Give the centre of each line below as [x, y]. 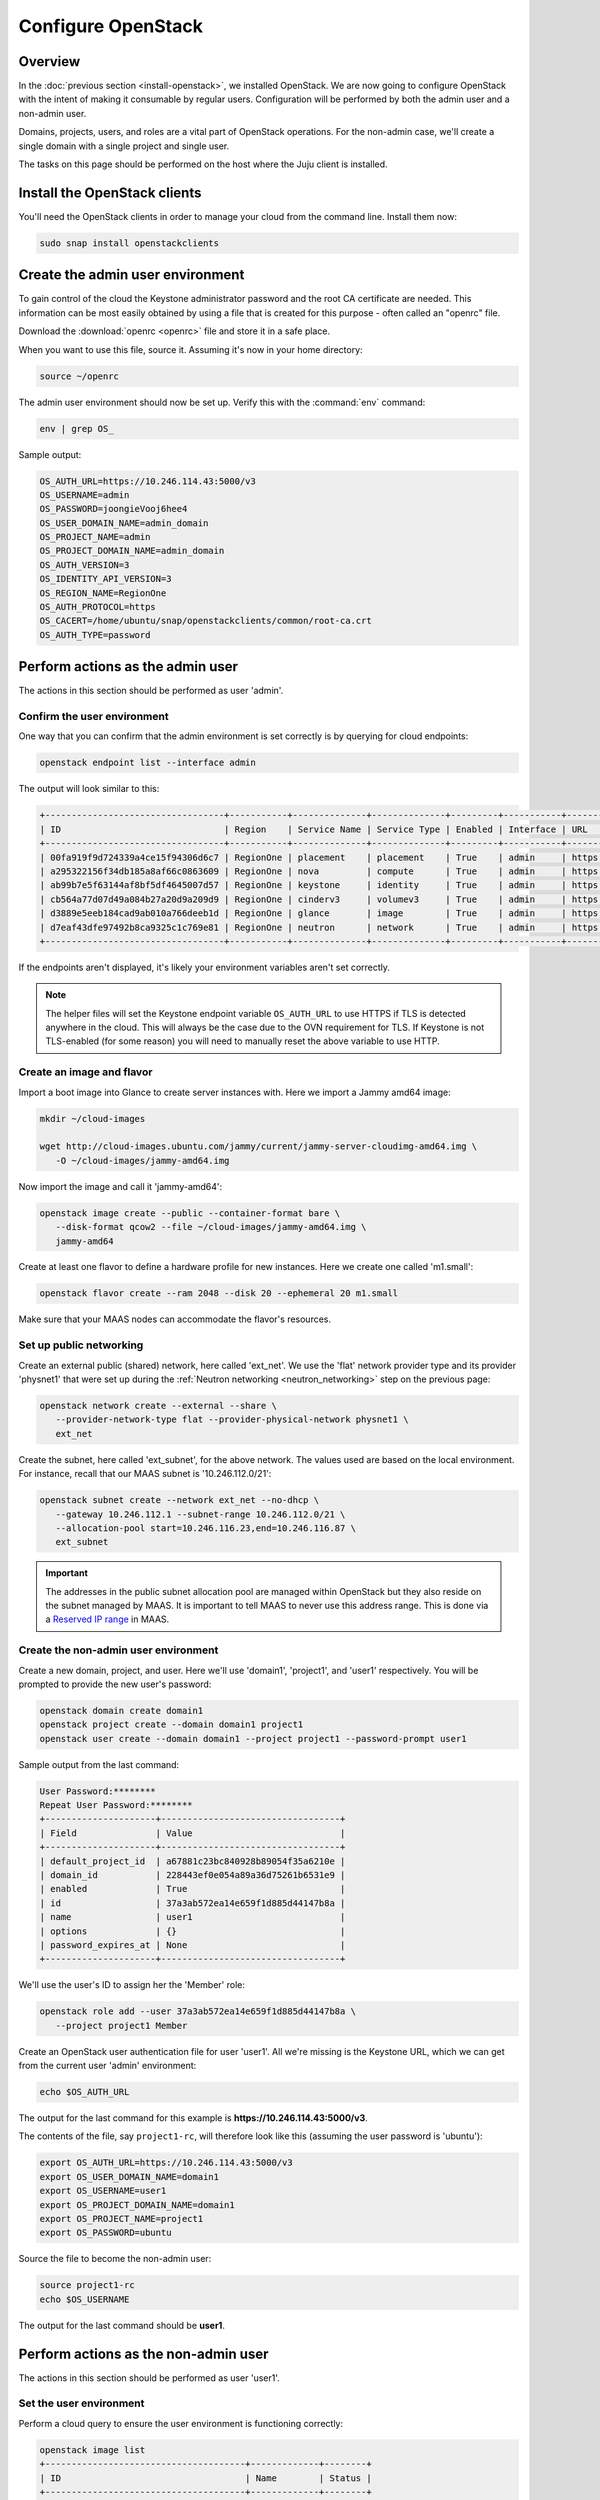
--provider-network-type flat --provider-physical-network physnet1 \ [232, 1419]
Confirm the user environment [93, 717]
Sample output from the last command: [99, 1764]
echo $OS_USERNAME [84, 2299]
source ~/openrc [79, 376]
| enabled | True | [192, 1889]
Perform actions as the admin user [128, 666]
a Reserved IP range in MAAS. [107, 1619]
